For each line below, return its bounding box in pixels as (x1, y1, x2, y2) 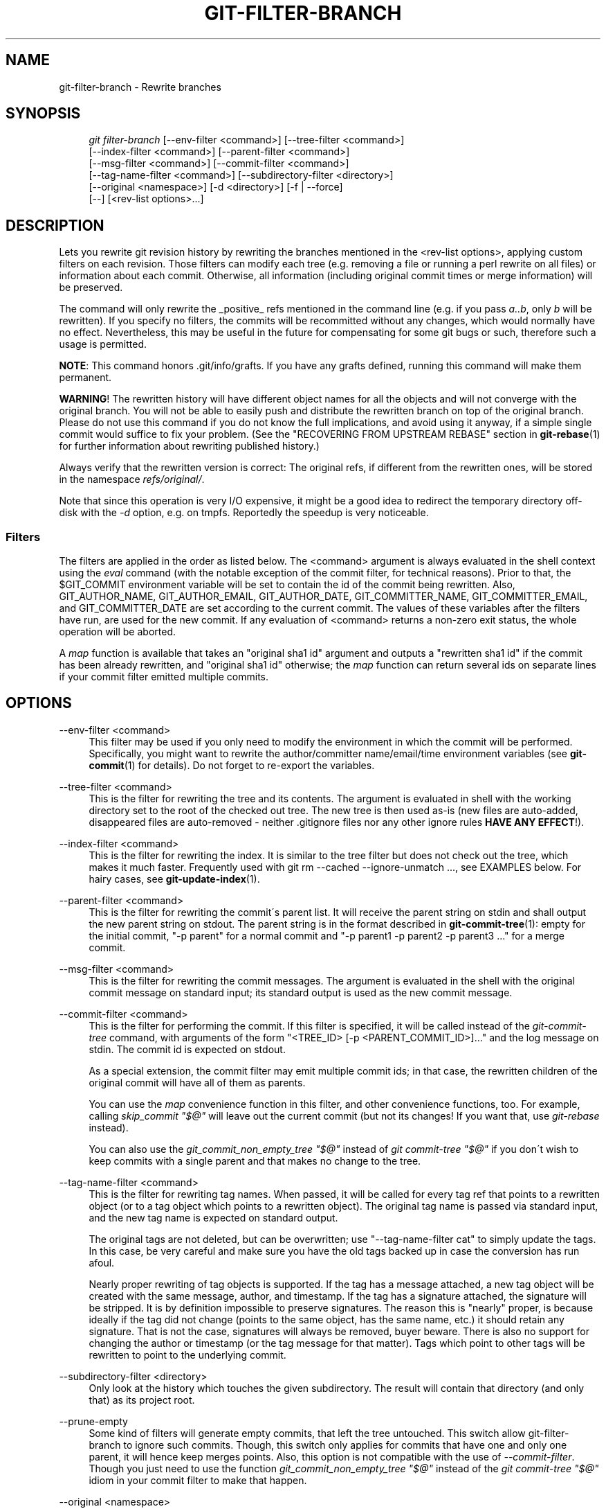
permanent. (59, 371, 112, 384)
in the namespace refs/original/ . (59, 473, 205, 486)
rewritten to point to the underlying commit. (89, 1348, 286, 1361)
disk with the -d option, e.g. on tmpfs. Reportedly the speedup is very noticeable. (59, 506, 429, 519)
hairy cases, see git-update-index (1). (89, 872, 260, 885)
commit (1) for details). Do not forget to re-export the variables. (89, 759, 375, 771)
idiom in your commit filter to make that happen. (89, 1474, 307, 1486)
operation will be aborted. (59, 626, 176, 638)
